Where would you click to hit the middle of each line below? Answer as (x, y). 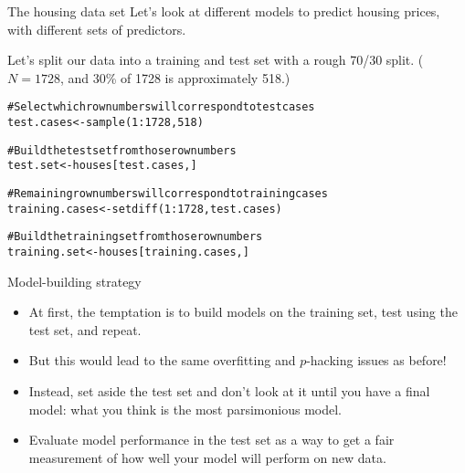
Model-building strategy (74, 281)
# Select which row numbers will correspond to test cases (161, 107)
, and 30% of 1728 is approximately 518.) (175, 77)
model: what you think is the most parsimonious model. (185, 409)
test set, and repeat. (85, 329)
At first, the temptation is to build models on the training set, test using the (243, 312)
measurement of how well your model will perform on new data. (207, 457)
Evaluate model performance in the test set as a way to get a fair (211, 440)
